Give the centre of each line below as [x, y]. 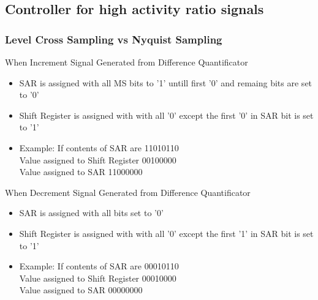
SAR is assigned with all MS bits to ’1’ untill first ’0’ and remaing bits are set [166, 82]
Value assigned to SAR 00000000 [81, 290]
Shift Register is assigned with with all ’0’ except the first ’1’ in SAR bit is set [166, 233]
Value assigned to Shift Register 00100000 [98, 159]
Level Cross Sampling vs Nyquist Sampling [114, 39]
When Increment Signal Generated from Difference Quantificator [127, 62]
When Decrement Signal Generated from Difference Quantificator [128, 192]
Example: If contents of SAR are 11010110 [99, 147]
